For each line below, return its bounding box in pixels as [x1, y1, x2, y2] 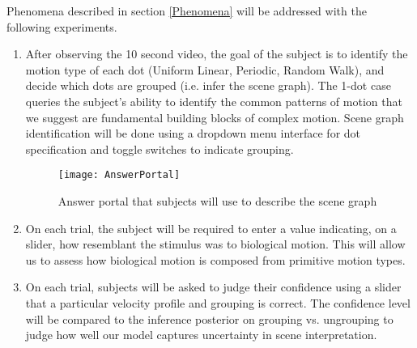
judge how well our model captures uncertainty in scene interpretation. [25, 326, 377, 343]
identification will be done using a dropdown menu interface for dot [25, 125, 361, 142]
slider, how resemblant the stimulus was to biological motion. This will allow [25, 236, 406, 253]
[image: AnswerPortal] [57, 169, 181, 181]
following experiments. [6, 18, 117, 35]
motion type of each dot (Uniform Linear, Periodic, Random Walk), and [25, 61, 385, 78]
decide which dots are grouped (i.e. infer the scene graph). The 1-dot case [25, 77, 391, 94]
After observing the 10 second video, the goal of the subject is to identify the [25, 45, 408, 62]
